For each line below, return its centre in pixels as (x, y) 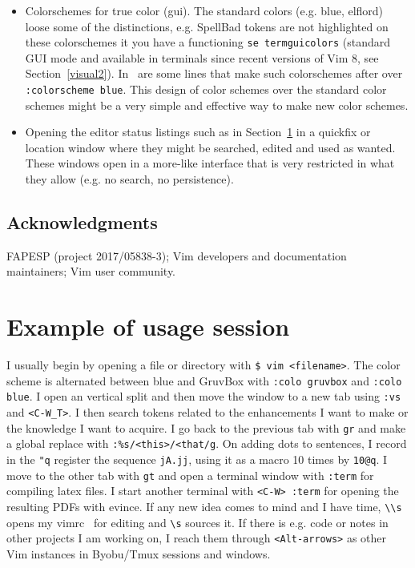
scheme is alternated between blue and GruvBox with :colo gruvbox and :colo (204, 380)
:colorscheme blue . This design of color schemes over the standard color (206, 89)
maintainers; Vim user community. (91, 271)
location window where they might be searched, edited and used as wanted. (210, 147)
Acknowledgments (82, 222)
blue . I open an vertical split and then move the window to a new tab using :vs (204, 396)
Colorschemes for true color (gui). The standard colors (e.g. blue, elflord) (204, 10)
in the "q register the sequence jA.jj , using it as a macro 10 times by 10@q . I (197, 459)
